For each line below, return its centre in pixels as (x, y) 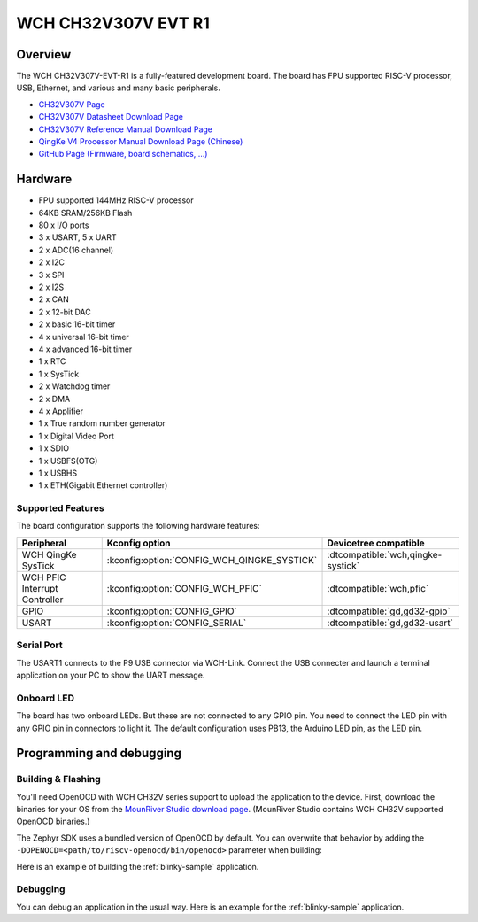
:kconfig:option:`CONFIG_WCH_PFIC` (185, 588)
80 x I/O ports (64, 225)
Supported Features (61, 508)
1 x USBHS (58, 473)
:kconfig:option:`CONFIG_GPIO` (172, 611)
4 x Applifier (61, 411)
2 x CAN (54, 299)
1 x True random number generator (102, 423)
